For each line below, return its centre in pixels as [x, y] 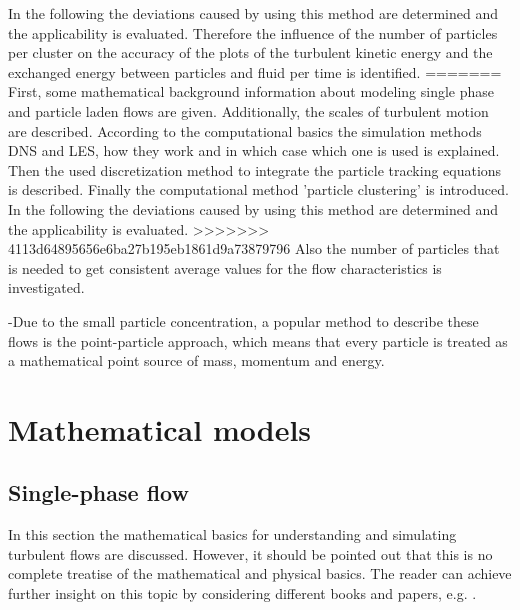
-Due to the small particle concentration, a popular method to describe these [243, 320]
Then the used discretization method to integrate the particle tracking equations [255, 169]
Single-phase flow [98, 492]
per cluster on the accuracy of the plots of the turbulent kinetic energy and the [250, 52]
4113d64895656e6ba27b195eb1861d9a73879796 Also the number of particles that [254, 248]
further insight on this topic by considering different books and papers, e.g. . [242, 593]
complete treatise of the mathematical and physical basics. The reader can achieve [260, 573]
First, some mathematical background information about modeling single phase [251, 91]
